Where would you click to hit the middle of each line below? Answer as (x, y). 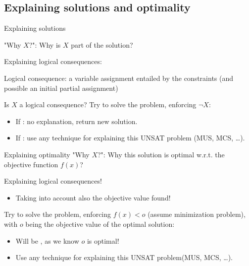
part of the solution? (102, 44)
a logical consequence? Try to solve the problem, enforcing (108, 104)
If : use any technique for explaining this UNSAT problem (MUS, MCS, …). (130, 138)
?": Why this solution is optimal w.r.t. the (161, 154)
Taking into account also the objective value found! (93, 197)
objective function (31, 164)
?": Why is (45, 44)
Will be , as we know (47, 240)
